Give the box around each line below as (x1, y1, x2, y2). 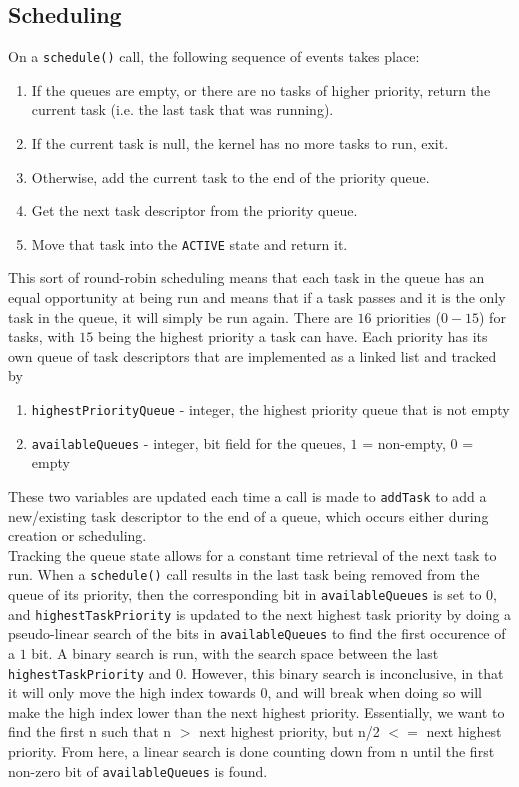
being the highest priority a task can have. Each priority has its (97, 326, 488, 347)
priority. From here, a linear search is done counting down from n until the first (8, 741, 495, 762)
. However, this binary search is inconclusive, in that (182, 662, 504, 683)
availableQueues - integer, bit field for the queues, (31, 432, 346, 453)
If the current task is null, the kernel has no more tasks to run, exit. (31, 133, 449, 154)
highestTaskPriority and (8, 662, 172, 683)
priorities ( (376, 306, 441, 327)
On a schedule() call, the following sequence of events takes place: (8, 46, 420, 67)
